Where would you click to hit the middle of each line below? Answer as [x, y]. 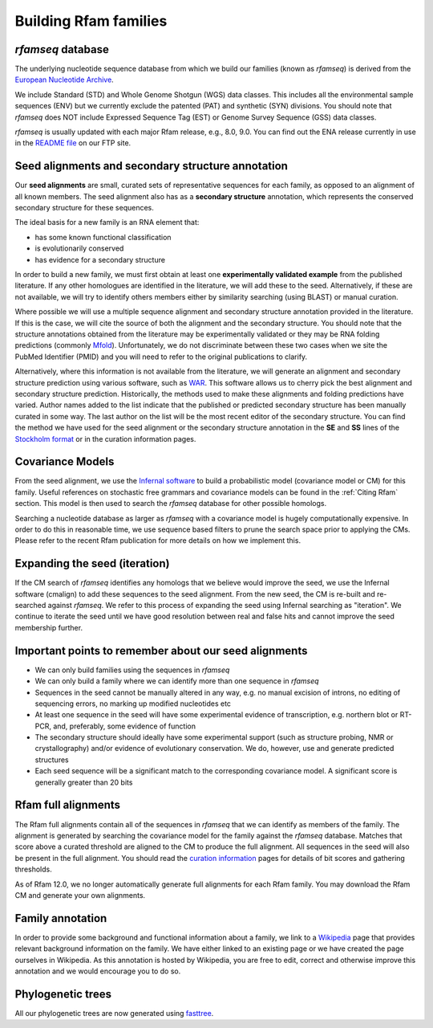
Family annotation [61, 918]
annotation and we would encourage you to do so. [98, 971]
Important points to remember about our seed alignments [161, 651]
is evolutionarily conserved [79, 248]
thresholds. [33, 869]
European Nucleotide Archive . [64, 80]
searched [30, 606]
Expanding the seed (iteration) [92, 563]
